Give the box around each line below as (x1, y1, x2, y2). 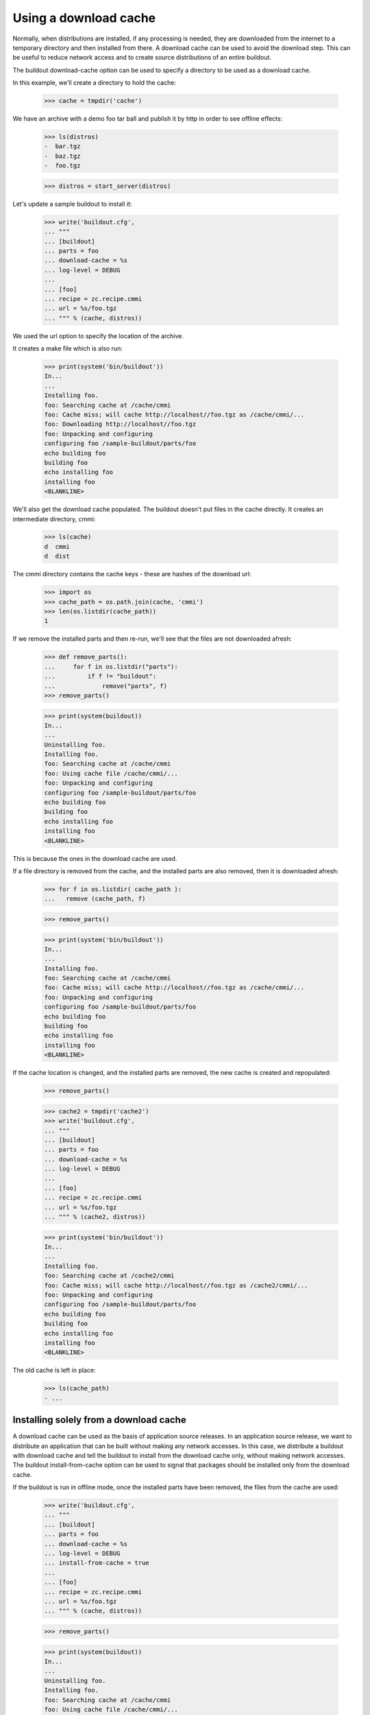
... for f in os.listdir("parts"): (44, 663, 178, 670)
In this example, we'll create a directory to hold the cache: (12, 79, 176, 87)
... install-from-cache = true (44, 1559, 150, 1567)
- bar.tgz (44, 143, 81, 150)
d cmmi (44, 543, 70, 550)
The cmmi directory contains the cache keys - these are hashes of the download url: (12, 570, 251, 578)
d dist (44, 552, 70, 560)
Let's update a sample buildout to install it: (12, 200, 132, 208)
